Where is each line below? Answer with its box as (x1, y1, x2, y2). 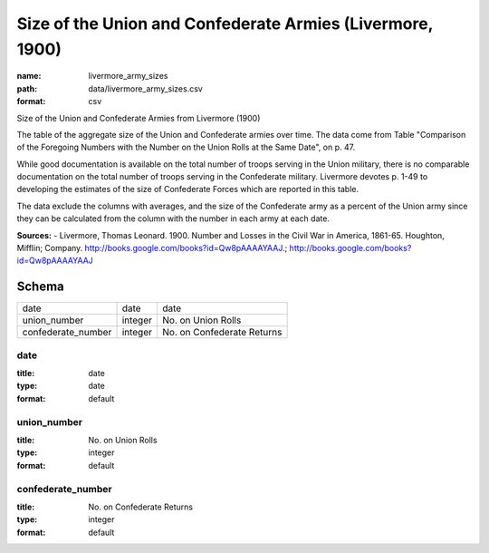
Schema (16, 279, 65, 295)
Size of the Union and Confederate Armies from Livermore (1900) (16, 112, 261, 123)
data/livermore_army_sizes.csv (88, 82, 203, 94)
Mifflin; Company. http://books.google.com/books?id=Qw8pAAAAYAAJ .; (16, 243, 288, 254)
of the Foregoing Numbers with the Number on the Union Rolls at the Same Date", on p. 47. (16, 141, 356, 153)
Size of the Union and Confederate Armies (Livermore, (16, 14, 434, 34)
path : (16, 82, 38, 94)
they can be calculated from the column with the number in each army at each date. (16, 213, 331, 224)
